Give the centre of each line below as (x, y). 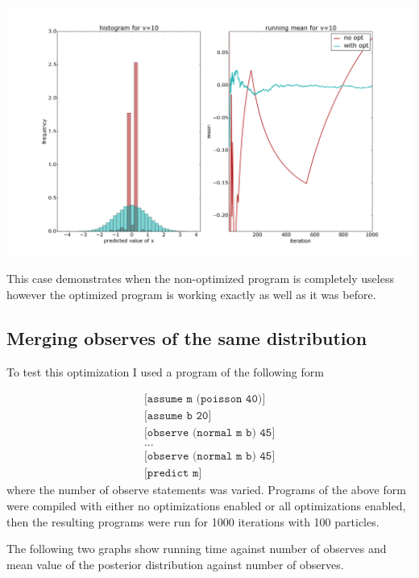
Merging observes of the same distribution (187, 337)
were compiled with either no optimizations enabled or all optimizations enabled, (206, 505)
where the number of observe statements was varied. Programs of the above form (206, 490)
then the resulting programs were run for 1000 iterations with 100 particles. (193, 521)
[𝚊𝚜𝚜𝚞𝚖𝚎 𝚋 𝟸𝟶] (178, 416)
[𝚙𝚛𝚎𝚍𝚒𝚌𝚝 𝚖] (173, 474)
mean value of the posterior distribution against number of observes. (175, 564)
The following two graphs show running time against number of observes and (197, 549)
